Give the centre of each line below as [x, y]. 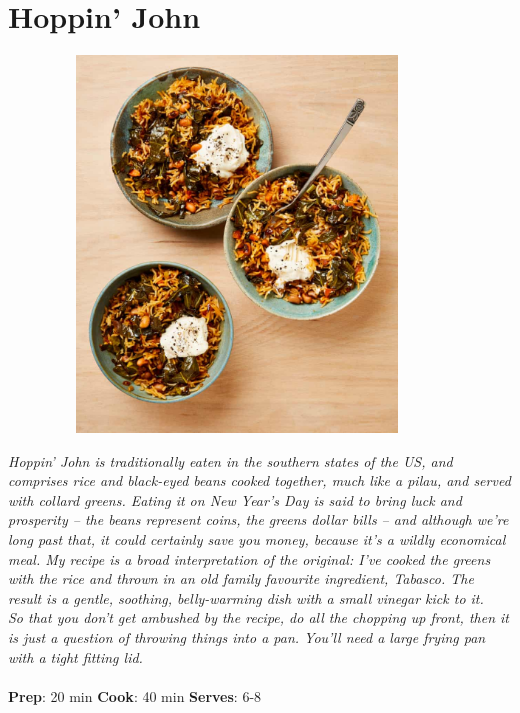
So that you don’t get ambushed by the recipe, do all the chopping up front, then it [258, 617]
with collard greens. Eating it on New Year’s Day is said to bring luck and [235, 499]
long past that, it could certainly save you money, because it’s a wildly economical [257, 539]
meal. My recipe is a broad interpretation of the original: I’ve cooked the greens [249, 558]
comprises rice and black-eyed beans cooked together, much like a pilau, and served [259, 480]
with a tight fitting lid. [75, 656]
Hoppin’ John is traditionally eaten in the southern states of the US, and [230, 460]
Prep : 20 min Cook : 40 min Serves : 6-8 [135, 695]
